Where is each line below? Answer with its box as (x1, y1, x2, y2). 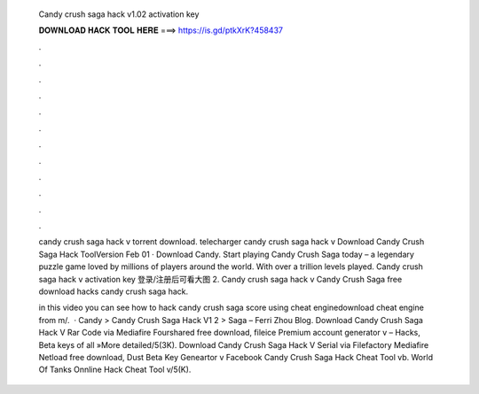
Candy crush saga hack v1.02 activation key (38, 9, 200, 19)
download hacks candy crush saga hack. (38, 286, 189, 297)
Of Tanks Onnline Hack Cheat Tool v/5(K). (38, 364, 192, 375)
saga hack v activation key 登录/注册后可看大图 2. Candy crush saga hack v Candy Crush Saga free (38, 274, 403, 284)
